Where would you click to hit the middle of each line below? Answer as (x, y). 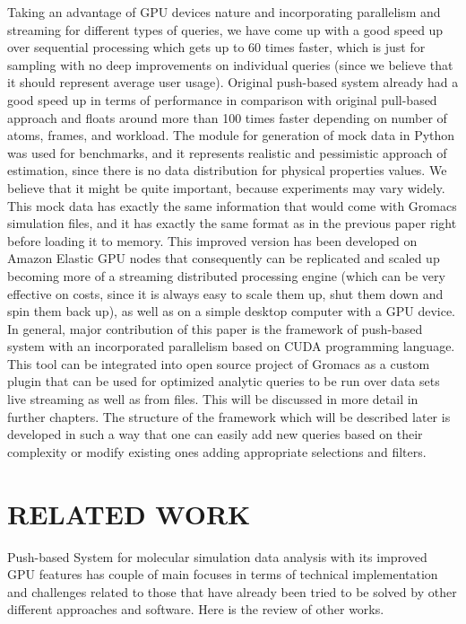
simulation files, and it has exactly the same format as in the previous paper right (232, 223)
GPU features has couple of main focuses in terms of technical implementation (223, 574)
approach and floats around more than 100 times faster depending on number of (227, 117)
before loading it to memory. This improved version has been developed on (212, 240)
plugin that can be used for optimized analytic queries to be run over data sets (224, 381)
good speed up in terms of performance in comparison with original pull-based (222, 99)
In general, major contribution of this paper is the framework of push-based (215, 328)
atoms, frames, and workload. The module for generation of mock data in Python (231, 135)
